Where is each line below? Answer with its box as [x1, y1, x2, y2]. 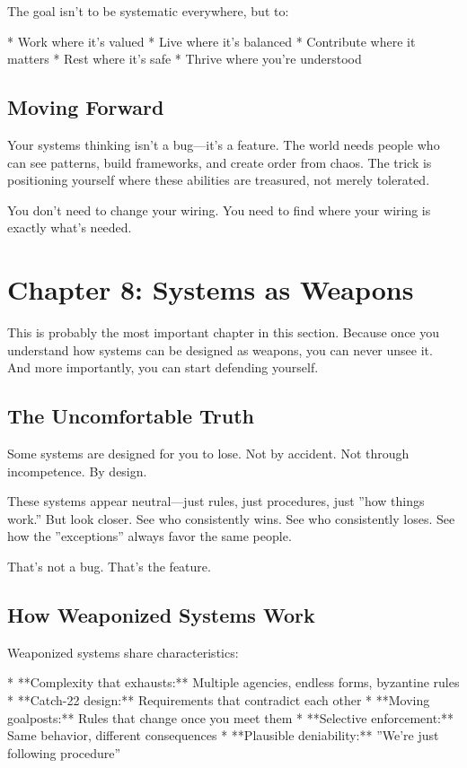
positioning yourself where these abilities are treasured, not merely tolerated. [7, 170, 430, 189]
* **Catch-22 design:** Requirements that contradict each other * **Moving [7, 691, 430, 710]
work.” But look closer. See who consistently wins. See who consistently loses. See [7, 509, 455, 528]
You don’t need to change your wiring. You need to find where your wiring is [7, 200, 431, 219]
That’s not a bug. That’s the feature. [7, 557, 211, 576]
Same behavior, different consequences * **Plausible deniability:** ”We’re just [7, 726, 439, 745]
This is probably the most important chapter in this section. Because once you [7, 323, 440, 342]
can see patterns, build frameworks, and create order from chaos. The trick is [7, 153, 432, 171]
